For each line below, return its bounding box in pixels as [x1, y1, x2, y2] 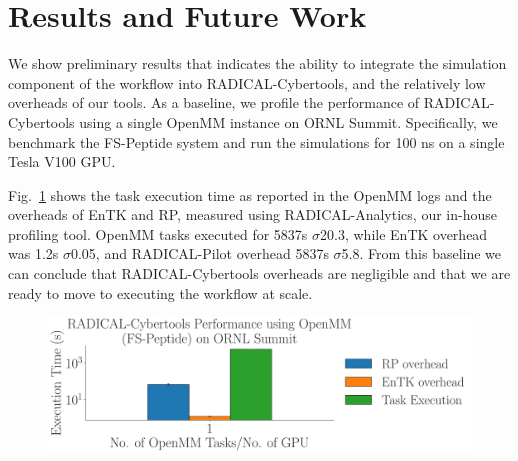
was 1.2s [8, 243, 59, 264]
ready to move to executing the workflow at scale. [8, 282, 313, 303]
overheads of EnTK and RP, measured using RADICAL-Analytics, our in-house [8, 204, 497, 225]
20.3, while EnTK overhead [320, 223, 488, 244]
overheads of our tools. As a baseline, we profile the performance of [8, 92, 420, 113]
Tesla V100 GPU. [8, 151, 116, 172]
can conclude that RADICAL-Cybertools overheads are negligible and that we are [8, 263, 511, 284]
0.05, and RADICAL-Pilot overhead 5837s [70, 243, 329, 264]
